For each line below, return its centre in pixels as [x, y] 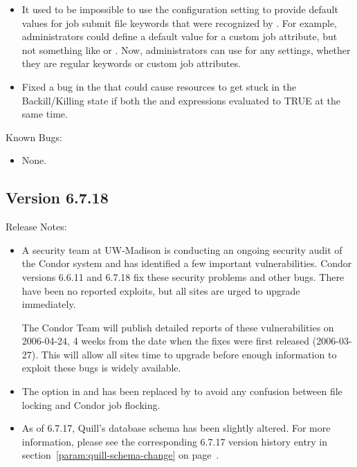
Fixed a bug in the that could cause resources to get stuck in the [159, 86]
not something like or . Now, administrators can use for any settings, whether [186, 49]
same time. [45, 114]
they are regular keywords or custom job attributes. [131, 63]
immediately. [49, 304]
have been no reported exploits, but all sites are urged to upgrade [161, 290]
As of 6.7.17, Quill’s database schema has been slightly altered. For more [176, 428]
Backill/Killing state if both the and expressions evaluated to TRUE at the [181, 100]
